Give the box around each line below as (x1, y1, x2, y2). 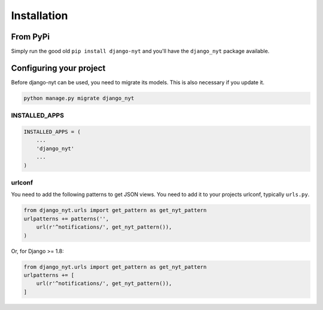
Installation (11, 9, 68, 22)
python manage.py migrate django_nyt (23, 94, 135, 102)
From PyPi (11, 32, 50, 42)
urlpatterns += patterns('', (23, 215, 109, 222)
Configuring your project (11, 63, 106, 73)
